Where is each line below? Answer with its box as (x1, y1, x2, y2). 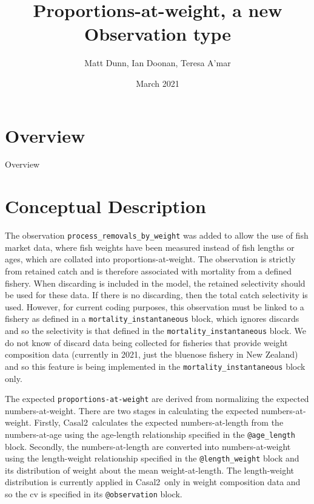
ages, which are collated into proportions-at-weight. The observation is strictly (5, 253, 296, 265)
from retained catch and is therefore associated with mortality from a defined (5, 265, 292, 277)
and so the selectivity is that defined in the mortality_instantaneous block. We (5, 324, 306, 337)
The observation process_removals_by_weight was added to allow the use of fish (5, 229, 309, 242)
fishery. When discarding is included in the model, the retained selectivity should (5, 276, 306, 289)
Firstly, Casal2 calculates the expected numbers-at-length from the (34, 416, 284, 429)
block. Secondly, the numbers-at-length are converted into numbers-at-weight (5, 440, 291, 452)
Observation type (84, 21, 231, 46)
